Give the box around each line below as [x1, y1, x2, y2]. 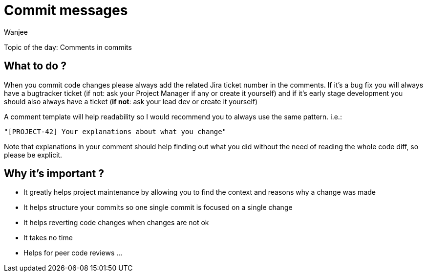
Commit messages [4, 2, 128, 19]
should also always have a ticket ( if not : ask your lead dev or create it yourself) [4, 97, 258, 106]
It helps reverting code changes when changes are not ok [23, 218, 209, 227]
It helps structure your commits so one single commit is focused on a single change [23, 203, 293, 212]
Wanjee [4, 27, 28, 36]
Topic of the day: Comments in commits [4, 43, 132, 51]
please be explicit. [4, 150, 63, 159]
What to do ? [4, 60, 66, 72]
